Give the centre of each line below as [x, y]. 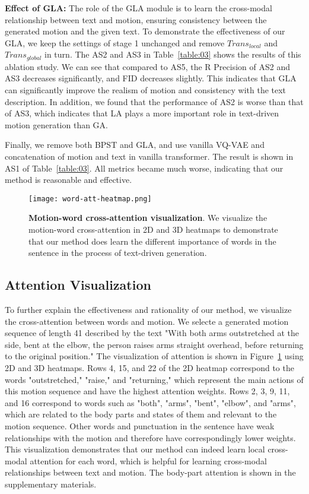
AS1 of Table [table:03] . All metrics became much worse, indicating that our [144, 168]
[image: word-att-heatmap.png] [90, 199]
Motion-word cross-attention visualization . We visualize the [148, 218]
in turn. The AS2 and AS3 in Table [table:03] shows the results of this [173, 54]
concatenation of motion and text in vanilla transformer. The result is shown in [149, 156]
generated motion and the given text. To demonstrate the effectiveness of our [145, 31]
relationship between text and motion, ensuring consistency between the [136, 19]
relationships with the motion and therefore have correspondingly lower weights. [150, 437]
